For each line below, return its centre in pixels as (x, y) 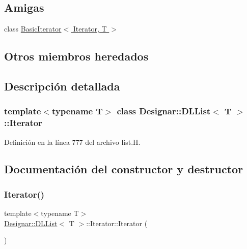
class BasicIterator (33, 29)
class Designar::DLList (164, 111)
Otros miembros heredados (76, 56)
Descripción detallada (62, 86)
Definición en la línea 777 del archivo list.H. (72, 142)
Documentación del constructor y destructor (124, 169)
